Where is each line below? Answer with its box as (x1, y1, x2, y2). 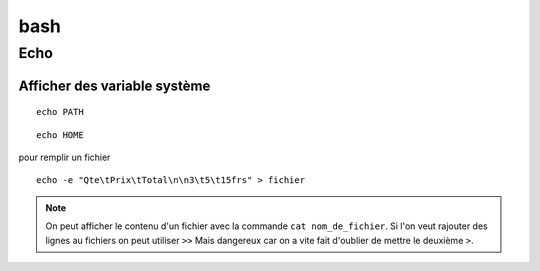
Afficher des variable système (18, 77, 211, 94)
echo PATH (36, 106, 84, 118)
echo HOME (36, 129, 84, 140)
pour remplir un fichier (18, 151, 111, 163)
